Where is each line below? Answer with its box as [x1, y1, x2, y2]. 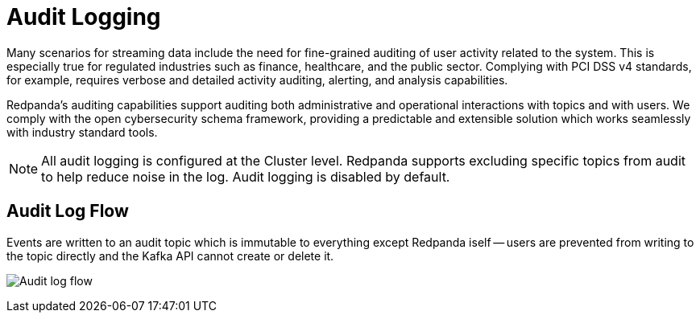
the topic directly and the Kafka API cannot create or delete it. [6, 248, 334, 263]
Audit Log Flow [6, 201, 129, 222]
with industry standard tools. [6, 125, 158, 139]
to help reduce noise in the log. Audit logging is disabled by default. [41, 168, 450, 185]
